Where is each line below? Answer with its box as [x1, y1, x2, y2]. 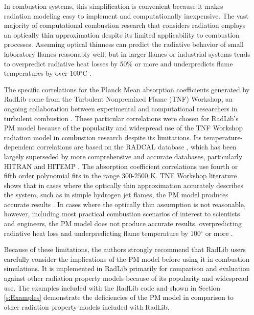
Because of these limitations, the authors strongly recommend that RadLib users [4, 244, 246, 254]
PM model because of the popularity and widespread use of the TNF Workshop [4, 123, 243, 133]
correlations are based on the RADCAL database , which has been [37, 142, 237, 152]
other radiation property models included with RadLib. [4, 301, 170, 312]
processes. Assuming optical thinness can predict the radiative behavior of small [4, 39, 244, 49]
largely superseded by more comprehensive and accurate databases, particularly [4, 151, 243, 161]
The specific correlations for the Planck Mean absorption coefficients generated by [4, 84, 250, 94]
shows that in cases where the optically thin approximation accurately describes [4, 180, 244, 190]
